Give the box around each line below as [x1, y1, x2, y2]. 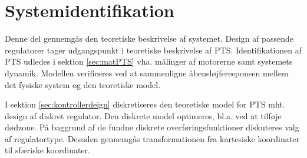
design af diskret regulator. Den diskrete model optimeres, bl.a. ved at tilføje [5, 109, 282, 122]
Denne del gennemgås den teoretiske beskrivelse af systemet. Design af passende [5, 32, 293, 45]
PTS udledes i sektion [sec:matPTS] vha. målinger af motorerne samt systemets [5, 55, 293, 68]
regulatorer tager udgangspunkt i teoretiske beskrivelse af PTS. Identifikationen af [5, 43, 302, 56]
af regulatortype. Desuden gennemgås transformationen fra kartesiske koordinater [5, 132, 299, 144]
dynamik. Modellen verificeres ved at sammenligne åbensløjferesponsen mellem [5, 66, 289, 79]
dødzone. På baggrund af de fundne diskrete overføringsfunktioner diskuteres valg [5, 121, 299, 133]
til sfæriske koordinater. [5, 144, 90, 156]
